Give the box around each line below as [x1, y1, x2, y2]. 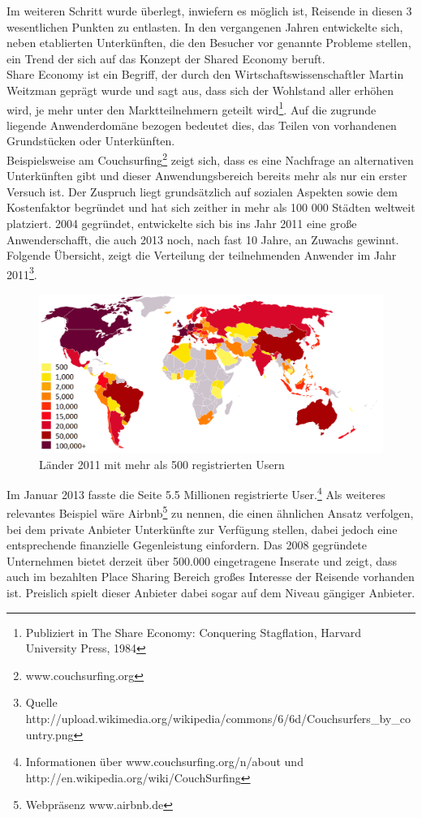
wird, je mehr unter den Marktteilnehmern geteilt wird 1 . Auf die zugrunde [6, 98, 377, 118]
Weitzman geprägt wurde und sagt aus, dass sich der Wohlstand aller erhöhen [6, 81, 394, 98]
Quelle [25, 694, 58, 711]
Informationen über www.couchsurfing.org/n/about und [25, 753, 304, 770]
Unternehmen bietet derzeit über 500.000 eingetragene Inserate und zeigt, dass [6, 552, 398, 569]
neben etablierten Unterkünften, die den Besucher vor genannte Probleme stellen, [6, 34, 411, 51]
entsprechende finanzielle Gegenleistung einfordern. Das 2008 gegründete [6, 536, 368, 553]
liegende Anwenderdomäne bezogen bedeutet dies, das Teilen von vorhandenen [6, 116, 397, 133]
